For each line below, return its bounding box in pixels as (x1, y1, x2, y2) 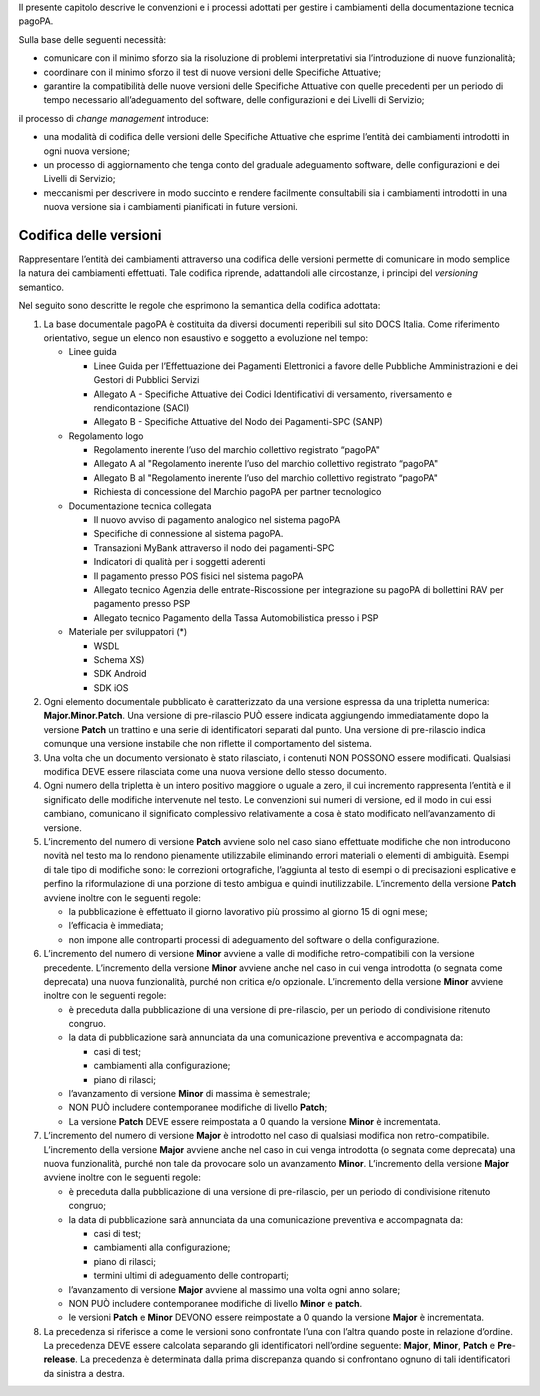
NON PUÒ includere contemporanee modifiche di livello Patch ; (68, 1101, 328, 1114)
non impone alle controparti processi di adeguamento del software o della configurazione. (68, 933, 440, 945)
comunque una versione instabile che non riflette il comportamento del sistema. (43, 738, 372, 750)
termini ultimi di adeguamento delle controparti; (93, 1270, 290, 1282)
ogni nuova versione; (43, 145, 130, 157)
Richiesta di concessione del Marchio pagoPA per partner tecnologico (93, 486, 382, 498)
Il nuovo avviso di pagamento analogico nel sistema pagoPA (93, 514, 341, 526)
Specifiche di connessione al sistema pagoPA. (93, 528, 284, 540)
